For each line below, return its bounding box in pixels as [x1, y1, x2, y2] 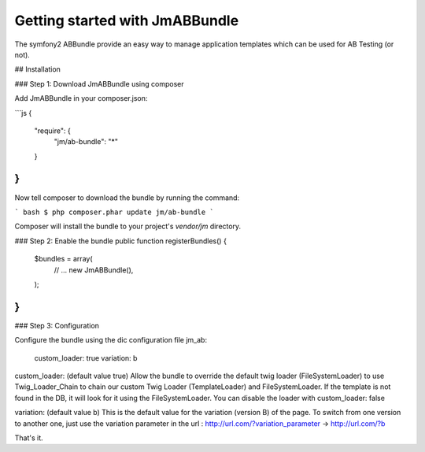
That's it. [14, 433, 43, 443]
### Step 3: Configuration [14, 320, 100, 330]
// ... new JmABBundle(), [54, 265, 134, 275]
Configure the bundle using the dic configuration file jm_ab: [14, 335, 208, 345]
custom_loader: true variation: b [34, 353, 138, 362]
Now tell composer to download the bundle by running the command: [14, 193, 240, 202]
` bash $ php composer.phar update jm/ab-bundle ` [14, 207, 214, 217]
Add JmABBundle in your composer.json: [14, 94, 148, 103]
